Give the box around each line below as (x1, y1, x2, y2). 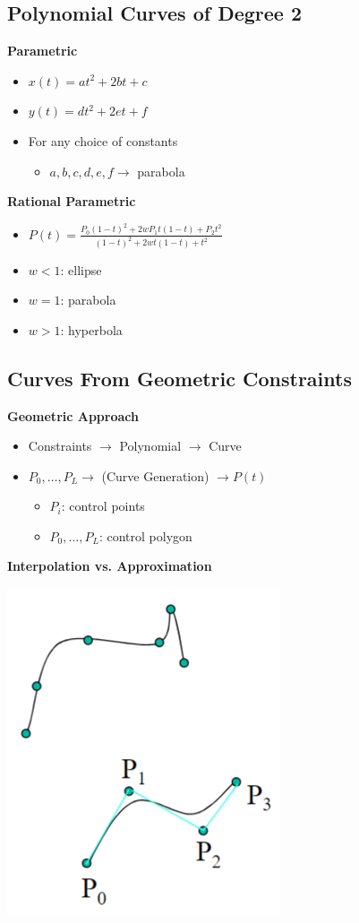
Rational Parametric (7, 192, 136, 211)
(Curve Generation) (101, 466, 209, 485)
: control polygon (98, 526, 192, 545)
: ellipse (60, 260, 102, 279)
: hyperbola (60, 320, 123, 339)
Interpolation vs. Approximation (7, 556, 212, 575)
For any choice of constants (28, 131, 178, 150)
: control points (61, 496, 145, 515)
